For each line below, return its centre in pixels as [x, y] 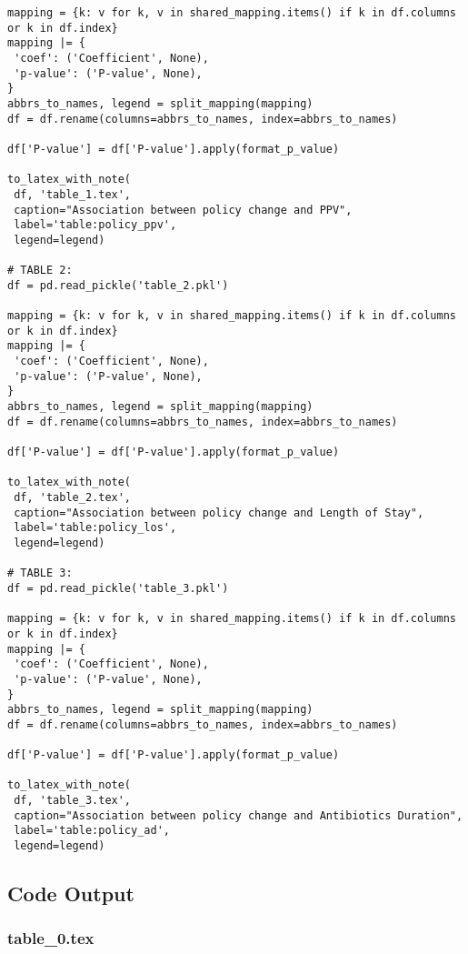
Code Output [71, 894]
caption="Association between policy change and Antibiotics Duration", [239, 815]
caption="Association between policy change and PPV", [183, 210]
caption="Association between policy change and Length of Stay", [219, 512]
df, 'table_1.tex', [73, 194]
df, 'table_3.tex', [73, 801]
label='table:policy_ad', [92, 831]
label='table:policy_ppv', [95, 225]
